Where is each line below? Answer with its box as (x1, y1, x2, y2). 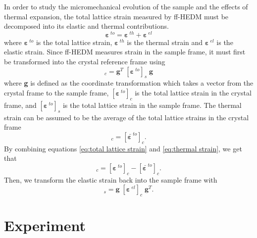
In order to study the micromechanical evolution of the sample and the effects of (4, 1, 248, 11)
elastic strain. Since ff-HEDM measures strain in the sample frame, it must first (4, 47, 246, 57)
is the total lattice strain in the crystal (135, 88, 252, 98)
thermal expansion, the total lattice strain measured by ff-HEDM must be (4, 11, 229, 21)
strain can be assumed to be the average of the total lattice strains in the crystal (4, 112, 249, 122)
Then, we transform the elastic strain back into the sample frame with (4, 174, 217, 185)
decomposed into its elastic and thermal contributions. (4, 21, 169, 31)
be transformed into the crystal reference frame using (4, 56, 165, 67)
